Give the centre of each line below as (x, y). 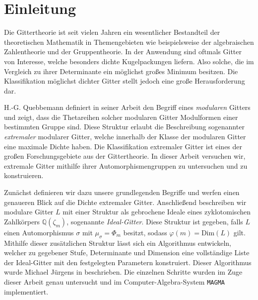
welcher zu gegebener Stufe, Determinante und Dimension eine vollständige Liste (127, 252)
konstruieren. (24, 175)
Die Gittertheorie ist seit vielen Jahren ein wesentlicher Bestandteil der (112, 32)
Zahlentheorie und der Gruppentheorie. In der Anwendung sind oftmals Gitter (123, 51)
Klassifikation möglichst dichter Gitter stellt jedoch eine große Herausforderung (125, 81)
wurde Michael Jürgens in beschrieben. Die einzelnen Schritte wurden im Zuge (123, 272)
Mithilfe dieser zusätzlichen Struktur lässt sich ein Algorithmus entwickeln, (118, 243)
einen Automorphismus (39, 232)
